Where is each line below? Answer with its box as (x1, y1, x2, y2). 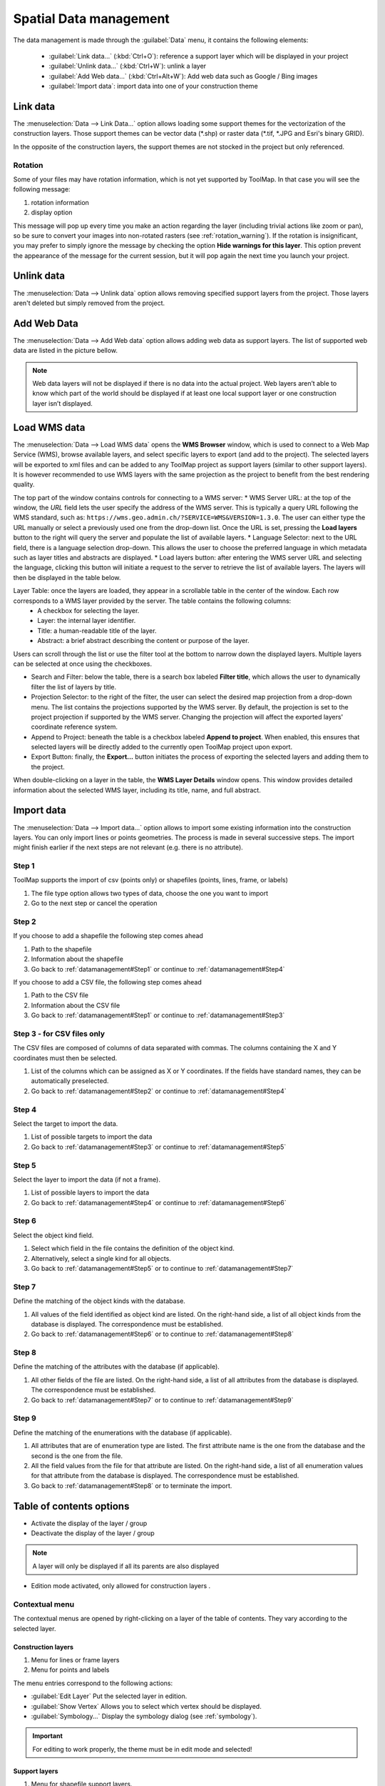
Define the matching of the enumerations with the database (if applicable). (13, 1428, 232, 1437)
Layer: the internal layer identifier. (37, 617, 136, 625)
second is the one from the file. (31, 1451, 123, 1460)
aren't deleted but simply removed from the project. (13, 299, 165, 307)
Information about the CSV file (31, 1001, 120, 1009)
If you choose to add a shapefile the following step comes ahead (13, 932, 203, 940)
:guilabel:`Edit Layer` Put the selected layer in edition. (31, 1692, 188, 1700)
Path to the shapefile (31, 944, 92, 953)
